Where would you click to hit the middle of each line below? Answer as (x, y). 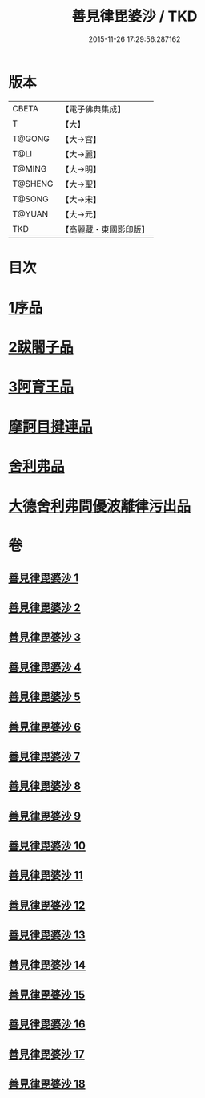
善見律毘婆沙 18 (47, 1084)
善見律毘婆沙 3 (45, 637)
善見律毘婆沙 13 (47, 935)
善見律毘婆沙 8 (45, 786)
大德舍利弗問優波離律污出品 (100, 506)
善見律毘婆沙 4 (45, 667)
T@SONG (31, 199)
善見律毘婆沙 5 (45, 697)
